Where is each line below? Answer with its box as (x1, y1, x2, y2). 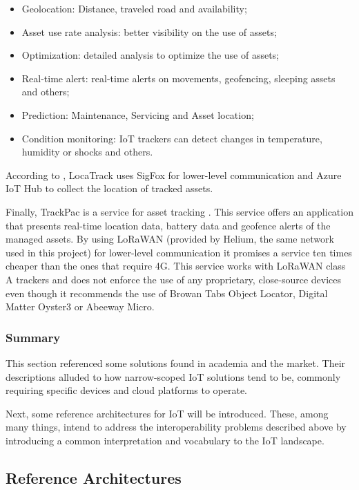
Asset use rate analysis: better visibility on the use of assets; (21, 24, 277, 39)
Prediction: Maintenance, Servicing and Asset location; (21, 107, 254, 122)
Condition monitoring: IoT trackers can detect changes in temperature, (21, 131, 322, 145)
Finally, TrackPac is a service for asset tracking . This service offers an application (6, 204, 353, 218)
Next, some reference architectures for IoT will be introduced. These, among (6, 406, 329, 420)
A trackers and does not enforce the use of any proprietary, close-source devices (6, 272, 342, 286)
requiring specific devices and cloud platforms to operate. (6, 383, 248, 397)
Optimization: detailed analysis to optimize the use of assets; (21, 48, 280, 62)
